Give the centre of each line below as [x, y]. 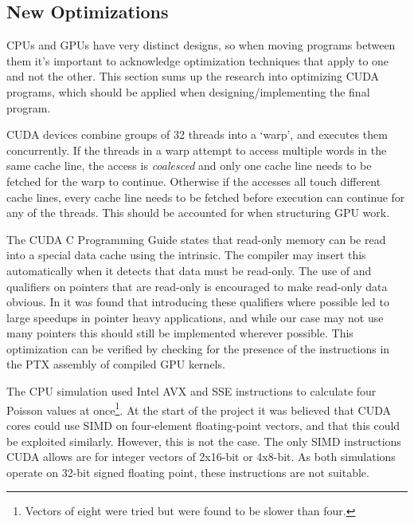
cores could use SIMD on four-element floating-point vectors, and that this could [203, 425]
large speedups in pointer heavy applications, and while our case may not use [195, 317]
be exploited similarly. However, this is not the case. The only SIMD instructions [204, 441]
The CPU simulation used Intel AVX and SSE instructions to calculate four [191, 391]
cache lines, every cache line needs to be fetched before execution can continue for [206, 197]
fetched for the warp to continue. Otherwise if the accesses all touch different [194, 181]
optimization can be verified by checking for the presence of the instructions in [198, 348]
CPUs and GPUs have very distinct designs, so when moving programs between [201, 45]
